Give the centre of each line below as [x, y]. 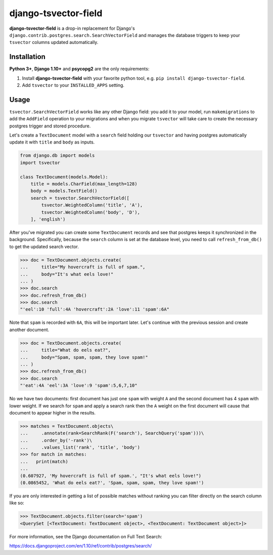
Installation [27, 57]
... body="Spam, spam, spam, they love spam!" [84, 357]
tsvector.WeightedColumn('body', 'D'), [90, 212]
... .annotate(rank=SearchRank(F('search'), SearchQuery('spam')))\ [112, 433]
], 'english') [48, 219]
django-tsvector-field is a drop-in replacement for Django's [72, 28]
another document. [29, 330]
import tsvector [40, 163]
